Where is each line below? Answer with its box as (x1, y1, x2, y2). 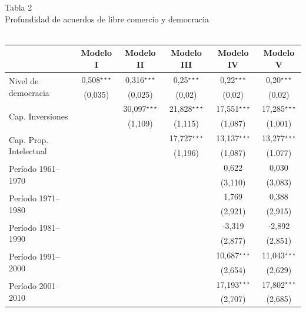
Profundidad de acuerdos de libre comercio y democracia (5, 12, 209, 25)
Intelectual (9, 145, 47, 157)
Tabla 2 (5, 1, 32, 13)
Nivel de (9, 75, 39, 87)
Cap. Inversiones (9, 109, 68, 122)
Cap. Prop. (9, 133, 49, 145)
